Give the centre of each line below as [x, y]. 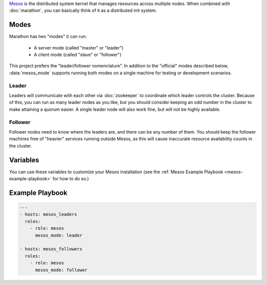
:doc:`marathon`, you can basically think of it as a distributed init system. [83, 10]
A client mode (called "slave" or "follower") [78, 55]
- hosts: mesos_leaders [48, 214]
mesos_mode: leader [59, 235]
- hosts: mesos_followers [51, 249]
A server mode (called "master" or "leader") [79, 47]
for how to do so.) [71, 179]
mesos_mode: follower [61, 270]
